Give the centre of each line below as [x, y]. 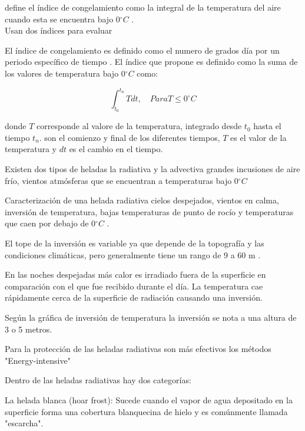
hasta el [267, 126]
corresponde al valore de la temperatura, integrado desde [139, 126]
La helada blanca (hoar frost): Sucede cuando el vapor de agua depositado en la [149, 399]
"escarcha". [24, 423]
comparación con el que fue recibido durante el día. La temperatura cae [134, 286]
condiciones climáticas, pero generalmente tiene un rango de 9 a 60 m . [133, 254]
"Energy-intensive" [38, 360]
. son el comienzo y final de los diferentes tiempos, [130, 137]
